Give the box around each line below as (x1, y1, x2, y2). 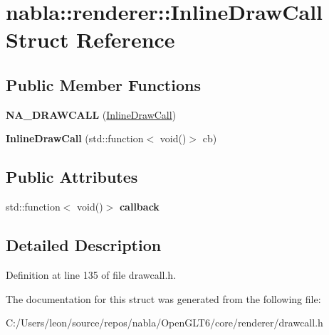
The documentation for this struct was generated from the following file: (6, 291, 321, 306)
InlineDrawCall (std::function (6, 131, 144, 146)
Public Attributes (6, 166, 138, 188)
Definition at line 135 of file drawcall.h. (6, 267, 177, 282)
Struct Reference (6, 25, 175, 54)
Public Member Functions (6, 73, 201, 95)
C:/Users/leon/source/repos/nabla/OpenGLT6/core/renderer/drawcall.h (6, 315, 323, 330)
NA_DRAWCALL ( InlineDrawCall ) (6, 107, 177, 122)
